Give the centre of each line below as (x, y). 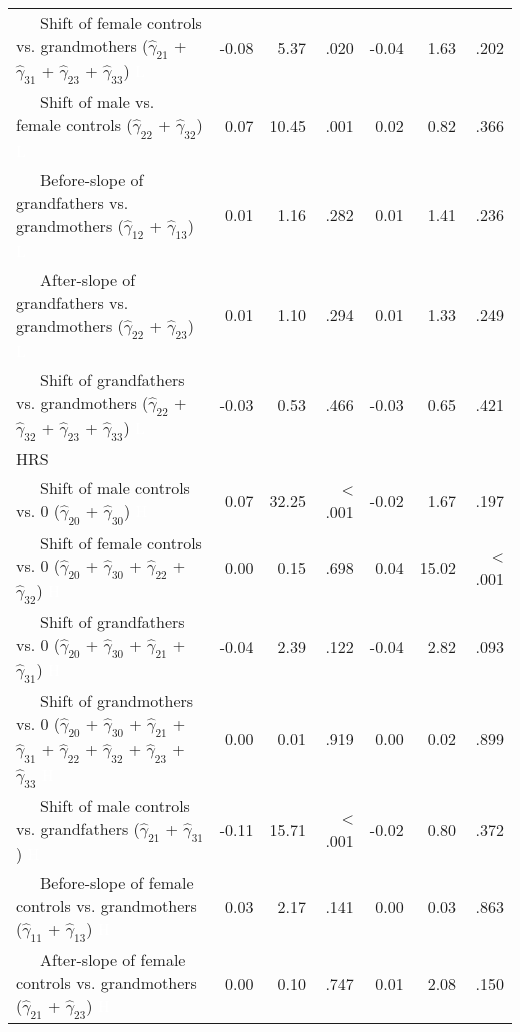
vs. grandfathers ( (78, 828)
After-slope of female (113, 960)
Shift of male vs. (97, 102)
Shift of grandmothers (117, 701)
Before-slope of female (117, 882)
